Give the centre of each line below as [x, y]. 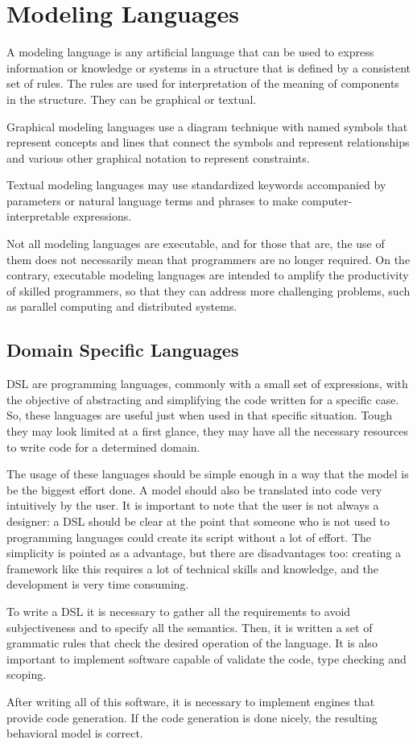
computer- [327, 200]
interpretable [38, 216]
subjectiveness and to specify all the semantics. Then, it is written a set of [190, 627]
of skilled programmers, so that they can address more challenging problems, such [208, 290]
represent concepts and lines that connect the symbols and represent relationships [208, 142]
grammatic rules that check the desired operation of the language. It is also [192, 643]
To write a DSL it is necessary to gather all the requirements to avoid [179, 611]
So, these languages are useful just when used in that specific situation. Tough [199, 415]
